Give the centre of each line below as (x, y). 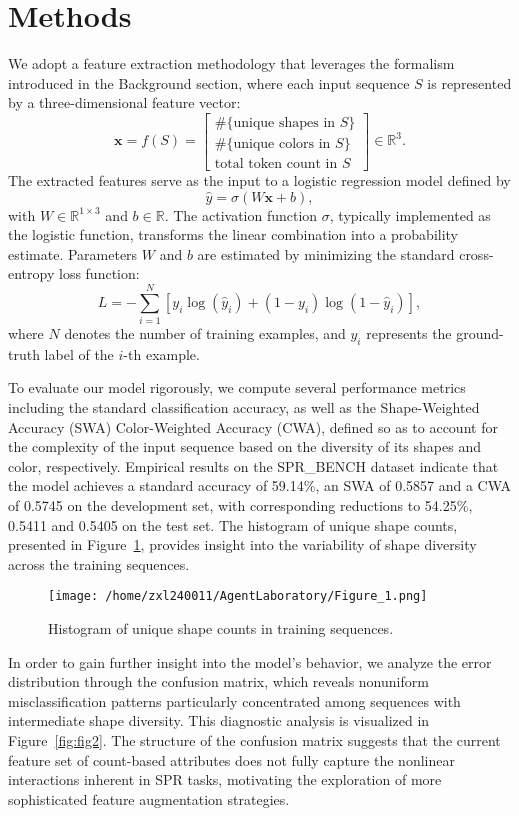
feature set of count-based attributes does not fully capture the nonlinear (231, 759)
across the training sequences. (99, 563)
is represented (469, 82)
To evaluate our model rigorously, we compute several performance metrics (237, 387)
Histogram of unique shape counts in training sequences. (221, 628)
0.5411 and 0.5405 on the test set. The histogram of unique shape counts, (233, 524)
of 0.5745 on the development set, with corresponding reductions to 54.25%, (240, 505)
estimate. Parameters (73, 253)
